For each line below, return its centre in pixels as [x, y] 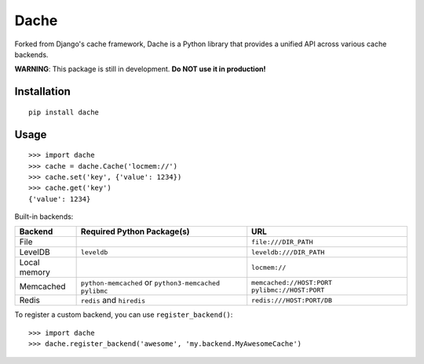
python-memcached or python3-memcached [150, 282]
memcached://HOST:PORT [292, 282]
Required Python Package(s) [135, 231]
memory [35, 272]
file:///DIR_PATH [282, 242]
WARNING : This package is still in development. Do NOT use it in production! [140, 69]
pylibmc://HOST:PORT [288, 290]
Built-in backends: [44, 217]
